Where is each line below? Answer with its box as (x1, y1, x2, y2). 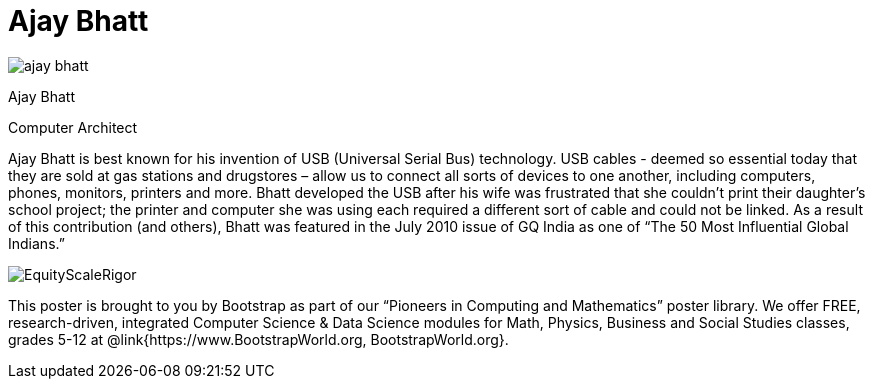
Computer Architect (8, 118, 138, 136)
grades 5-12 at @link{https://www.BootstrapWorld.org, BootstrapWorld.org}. (8, 330, 509, 348)
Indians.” (8, 234, 65, 252)
